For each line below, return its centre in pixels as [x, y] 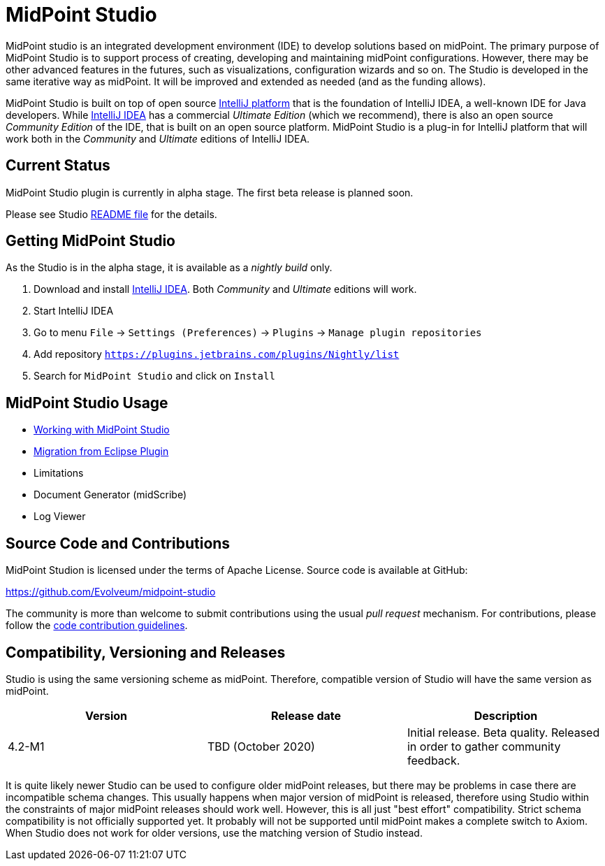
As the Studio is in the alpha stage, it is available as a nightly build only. [169, 268]
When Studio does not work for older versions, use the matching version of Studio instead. [214, 832]
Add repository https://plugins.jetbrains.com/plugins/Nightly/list [217, 354]
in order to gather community [484, 746]
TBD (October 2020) [261, 746]
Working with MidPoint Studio [102, 430]
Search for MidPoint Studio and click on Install [154, 376]
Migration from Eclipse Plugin [101, 452]
